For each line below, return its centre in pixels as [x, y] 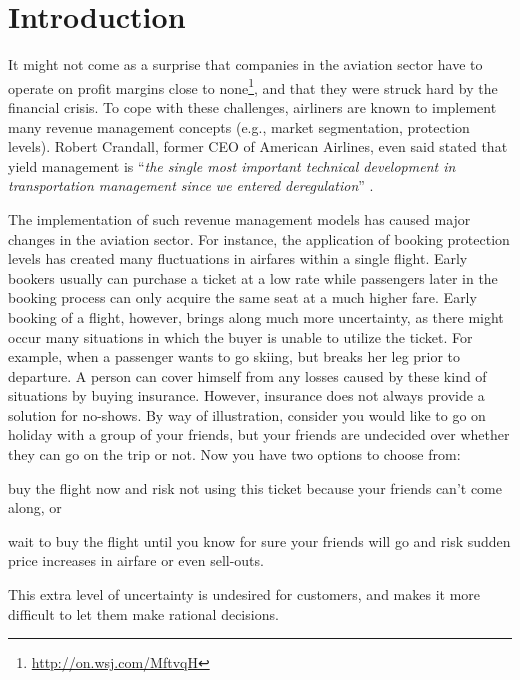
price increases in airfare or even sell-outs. [136, 560]
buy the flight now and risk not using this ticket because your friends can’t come [255, 487]
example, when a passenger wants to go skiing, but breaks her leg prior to [234, 356]
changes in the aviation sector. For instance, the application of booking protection [259, 238]
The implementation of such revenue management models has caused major [239, 218]
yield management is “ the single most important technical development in [232, 165]
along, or [35, 507]
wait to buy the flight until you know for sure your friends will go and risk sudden [259, 540]
